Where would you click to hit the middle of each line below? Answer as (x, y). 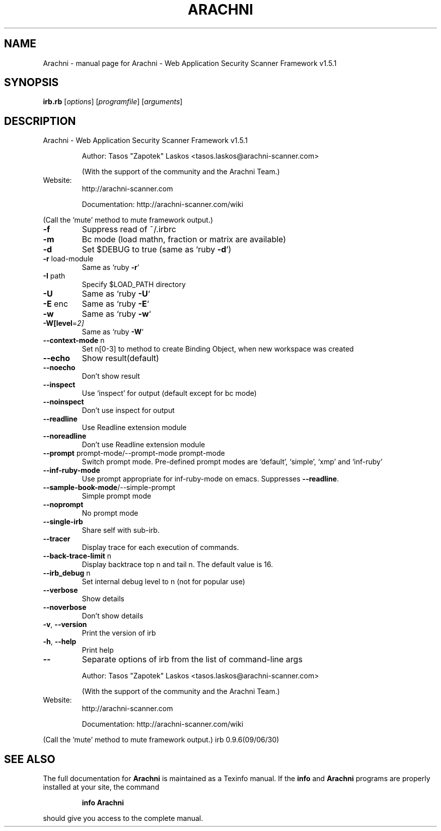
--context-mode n (74, 340)
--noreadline (65, 436)
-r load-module (68, 259)
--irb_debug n (67, 573)
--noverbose (65, 607)
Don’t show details (113, 616)
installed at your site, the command (101, 787)
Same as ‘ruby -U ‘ (116, 294)
